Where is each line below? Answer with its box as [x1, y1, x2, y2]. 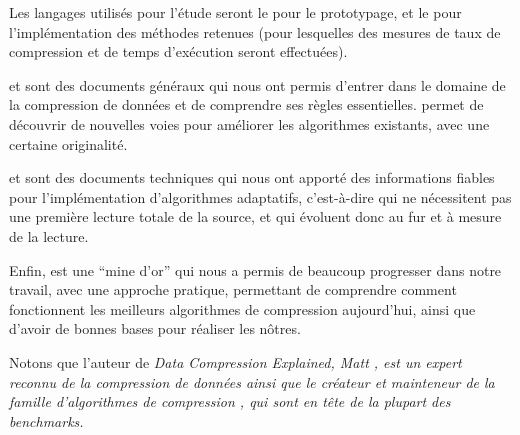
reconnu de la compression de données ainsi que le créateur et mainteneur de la [9, 371, 495, 392]
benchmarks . [9, 410, 84, 431]
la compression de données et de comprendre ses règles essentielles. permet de [9, 94, 484, 115]
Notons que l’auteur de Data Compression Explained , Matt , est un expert [9, 351, 462, 372]
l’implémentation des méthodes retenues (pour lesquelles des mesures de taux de [9, 21, 501, 42]
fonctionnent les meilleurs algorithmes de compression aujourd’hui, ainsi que [9, 298, 476, 319]
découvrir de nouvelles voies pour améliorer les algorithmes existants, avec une [9, 113, 490, 134]
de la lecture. [9, 225, 89, 246]
